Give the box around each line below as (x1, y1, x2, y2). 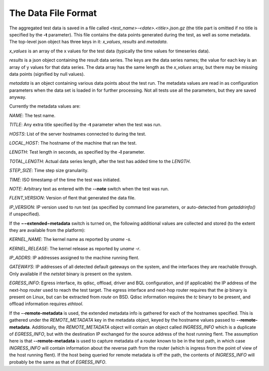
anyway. (9, 94, 27, 100)
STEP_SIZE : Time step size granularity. (9, 168, 89, 174)
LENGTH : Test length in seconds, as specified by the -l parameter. (9, 149, 145, 155)
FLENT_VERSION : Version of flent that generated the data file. (9, 195, 136, 201)
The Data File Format (9, 7, 97, 18)
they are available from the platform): (9, 227, 86, 233)
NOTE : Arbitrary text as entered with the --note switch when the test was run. (9, 185, 169, 191)
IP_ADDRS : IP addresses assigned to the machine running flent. (9, 255, 139, 261)
